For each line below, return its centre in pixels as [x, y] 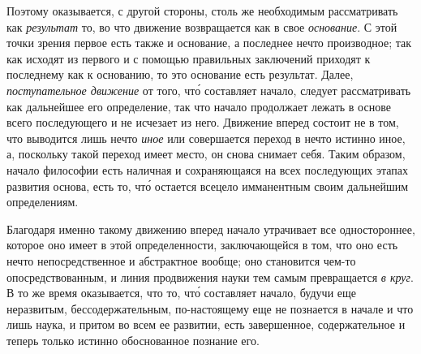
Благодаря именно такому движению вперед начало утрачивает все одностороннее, [211, 229]
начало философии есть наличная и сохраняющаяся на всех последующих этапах [208, 169]
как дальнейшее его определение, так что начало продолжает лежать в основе [199, 106]
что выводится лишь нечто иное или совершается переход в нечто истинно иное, [206, 138]
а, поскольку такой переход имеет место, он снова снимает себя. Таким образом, [206, 154]
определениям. [43, 202]
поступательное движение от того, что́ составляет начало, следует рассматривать [209, 90]
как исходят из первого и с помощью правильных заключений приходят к [189, 58]
